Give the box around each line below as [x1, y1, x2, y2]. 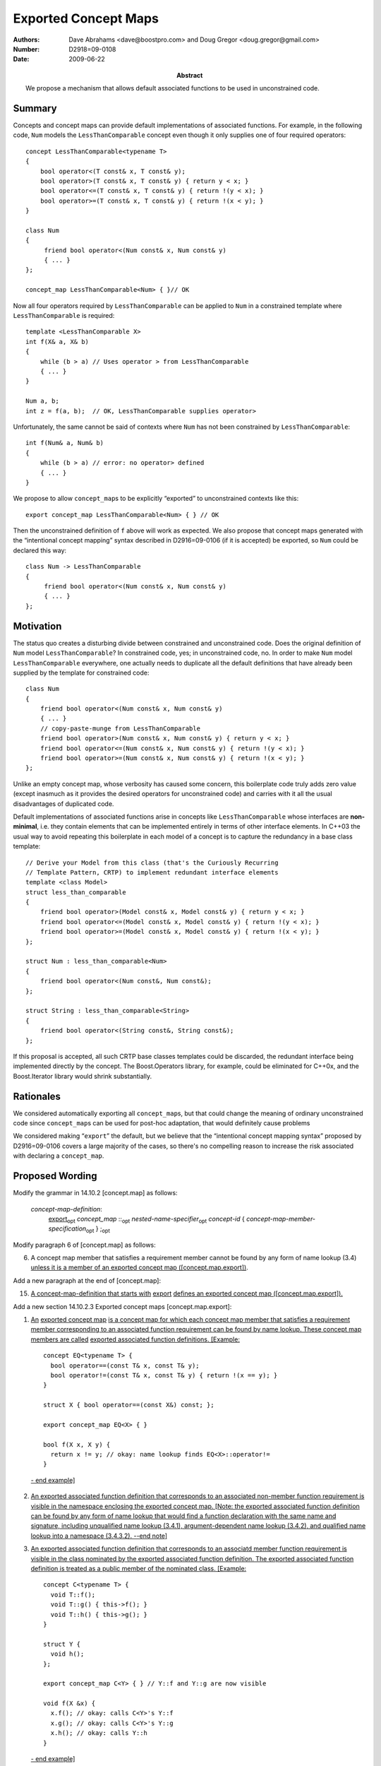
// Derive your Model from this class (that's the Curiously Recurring [25, 858, 279, 867]
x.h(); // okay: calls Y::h [50, 1729, 148, 1737]
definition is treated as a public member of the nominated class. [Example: [30, 1565, 247, 1572]
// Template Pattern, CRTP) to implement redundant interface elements [25, 868, 279, 876]
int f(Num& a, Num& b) [25, 439, 104, 447]
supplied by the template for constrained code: [13, 668, 150, 677]
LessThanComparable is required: [13, 312, 115, 320]
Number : [13, 45, 40, 53]
